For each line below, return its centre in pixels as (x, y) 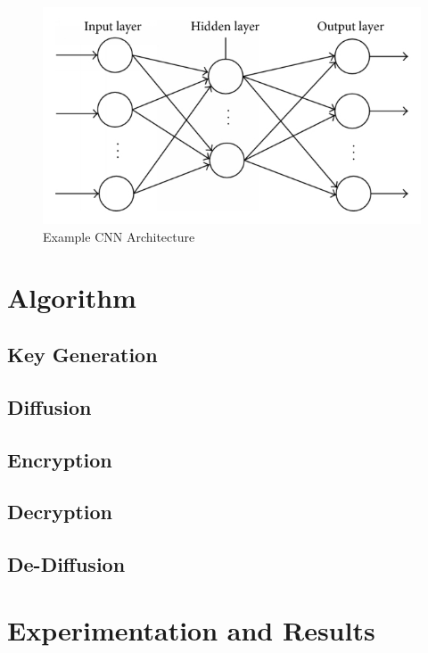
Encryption (60, 459)
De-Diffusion (66, 564)
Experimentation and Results (191, 629)
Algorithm (72, 298)
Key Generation (82, 355)
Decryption (60, 512)
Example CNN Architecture (119, 236)
